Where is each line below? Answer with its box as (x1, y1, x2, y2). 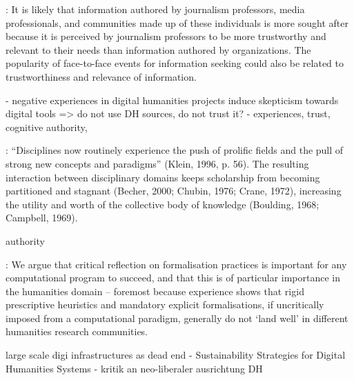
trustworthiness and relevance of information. (6, 69, 197, 83)
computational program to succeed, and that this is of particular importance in (6, 270, 341, 285)
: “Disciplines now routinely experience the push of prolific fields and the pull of (6, 143, 344, 157)
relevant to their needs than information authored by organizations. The (6, 42, 311, 57)
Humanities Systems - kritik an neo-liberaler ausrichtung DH (6, 361, 263, 375)
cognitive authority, (6, 119, 88, 134)
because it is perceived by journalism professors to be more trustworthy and (6, 29, 326, 43)
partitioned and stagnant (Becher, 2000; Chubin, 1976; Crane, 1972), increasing (6, 183, 342, 198)
